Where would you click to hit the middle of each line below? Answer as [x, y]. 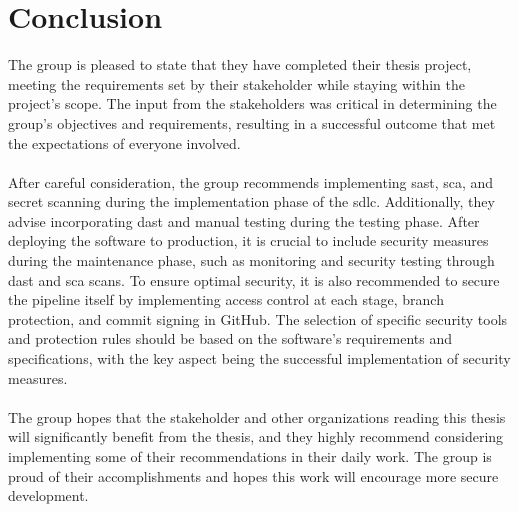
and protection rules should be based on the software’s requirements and [230, 338]
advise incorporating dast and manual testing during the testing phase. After [244, 220]
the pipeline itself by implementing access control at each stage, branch [226, 299]
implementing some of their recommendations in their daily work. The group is [250, 456]
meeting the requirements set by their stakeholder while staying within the [237, 83]
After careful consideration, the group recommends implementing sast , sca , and [251, 181]
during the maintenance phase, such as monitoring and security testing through [251, 260]
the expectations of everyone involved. [124, 142]
